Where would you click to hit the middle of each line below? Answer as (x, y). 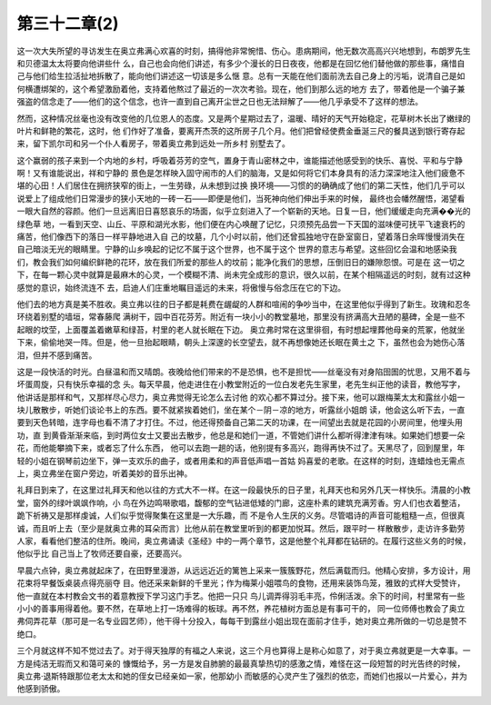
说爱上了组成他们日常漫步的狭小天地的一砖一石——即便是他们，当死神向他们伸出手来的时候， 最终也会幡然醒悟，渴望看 (241, 198)
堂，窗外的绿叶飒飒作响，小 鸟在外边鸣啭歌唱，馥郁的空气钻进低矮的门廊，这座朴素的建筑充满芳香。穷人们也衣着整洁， (241, 502)
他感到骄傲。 (41, 689)
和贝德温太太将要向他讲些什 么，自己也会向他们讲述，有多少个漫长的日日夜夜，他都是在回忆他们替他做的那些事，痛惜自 (241, 63)
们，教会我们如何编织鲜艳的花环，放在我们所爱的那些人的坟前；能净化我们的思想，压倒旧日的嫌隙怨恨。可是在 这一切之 (241, 262)
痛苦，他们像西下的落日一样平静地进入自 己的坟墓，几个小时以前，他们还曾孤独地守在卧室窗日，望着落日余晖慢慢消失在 (241, 237)
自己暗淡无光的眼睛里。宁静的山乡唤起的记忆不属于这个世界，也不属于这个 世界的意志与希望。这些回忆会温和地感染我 (237, 249)
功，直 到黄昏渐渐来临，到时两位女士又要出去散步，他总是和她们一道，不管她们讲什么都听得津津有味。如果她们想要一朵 (241, 435)
